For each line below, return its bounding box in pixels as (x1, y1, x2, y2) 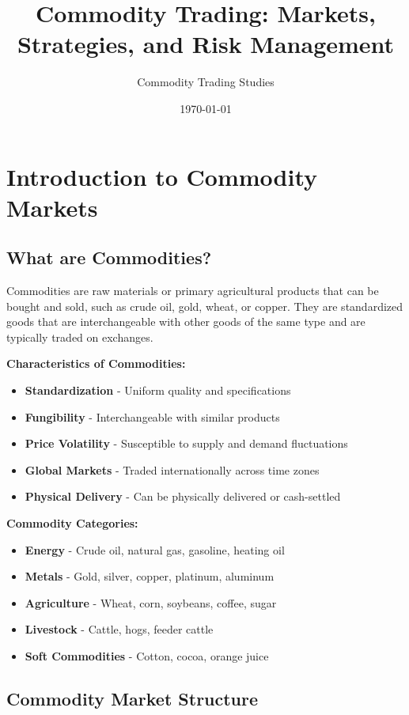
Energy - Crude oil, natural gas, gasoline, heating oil (25, 541, 285, 558)
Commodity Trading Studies (137, 74, 275, 90)
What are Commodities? (6, 245, 212, 270)
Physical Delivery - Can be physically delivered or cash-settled (25, 488, 341, 505)
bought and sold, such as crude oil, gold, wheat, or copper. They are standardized (6, 297, 403, 314)
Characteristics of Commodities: (6, 355, 186, 372)
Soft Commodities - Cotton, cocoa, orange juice (25, 647, 269, 664)
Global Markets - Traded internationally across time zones (25, 461, 320, 478)
